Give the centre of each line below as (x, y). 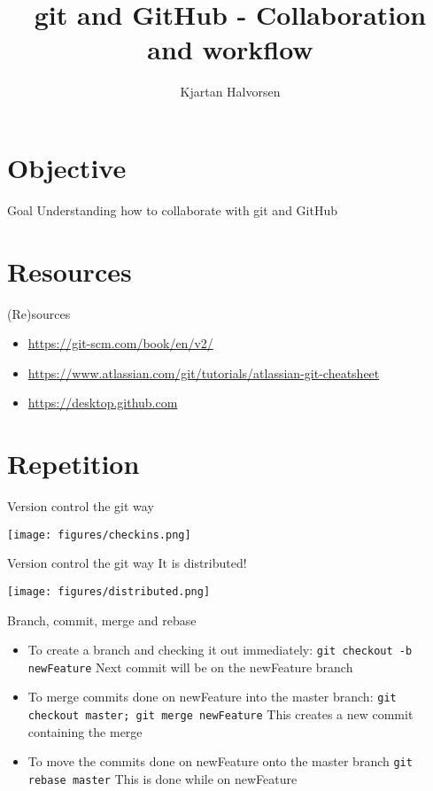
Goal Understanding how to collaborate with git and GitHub (172, 209)
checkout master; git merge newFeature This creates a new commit (220, 714)
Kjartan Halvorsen (230, 92)
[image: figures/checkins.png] (99, 535)
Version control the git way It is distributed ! (127, 563)
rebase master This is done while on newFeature (162, 779)
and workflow (230, 49)
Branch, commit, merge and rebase (102, 620)
